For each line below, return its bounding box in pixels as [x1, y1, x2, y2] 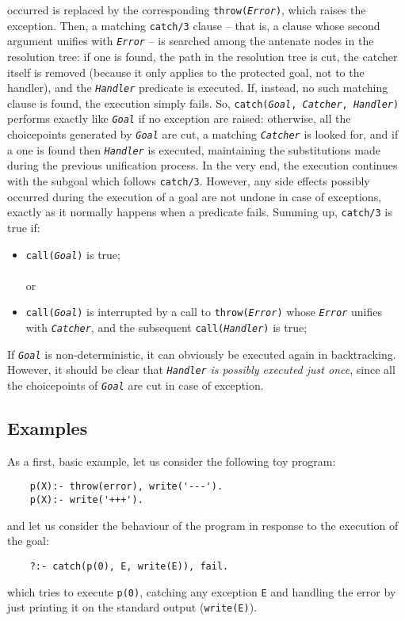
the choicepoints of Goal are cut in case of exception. [7, 377, 264, 393]
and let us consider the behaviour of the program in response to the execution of [7, 516, 399, 533]
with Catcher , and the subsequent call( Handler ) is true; [25, 319, 308, 336]
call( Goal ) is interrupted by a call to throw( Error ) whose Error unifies [25, 303, 382, 320]
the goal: [7, 532, 49, 549]
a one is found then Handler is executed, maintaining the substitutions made [7, 141, 380, 158]
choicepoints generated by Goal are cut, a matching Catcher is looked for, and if [7, 126, 399, 143]
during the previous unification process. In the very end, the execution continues [7, 157, 398, 173]
